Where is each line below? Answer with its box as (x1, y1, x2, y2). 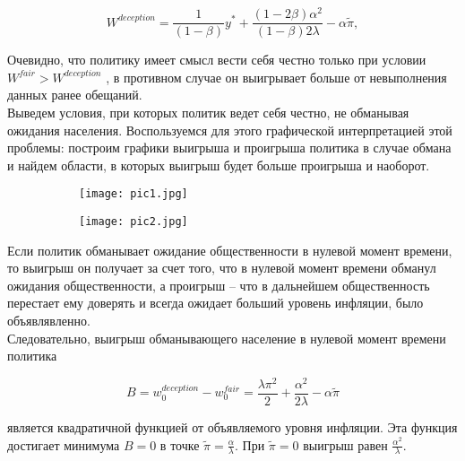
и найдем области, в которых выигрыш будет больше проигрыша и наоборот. (7, 155, 430, 174)
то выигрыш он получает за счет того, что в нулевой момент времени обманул (7, 258, 436, 277)
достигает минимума (7, 435, 120, 454)
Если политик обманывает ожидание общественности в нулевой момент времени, (7, 240, 452, 259)
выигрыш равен (303, 435, 388, 454)
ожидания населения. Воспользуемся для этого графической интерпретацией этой (7, 120, 452, 139)
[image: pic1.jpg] (79, 187, 188, 201)
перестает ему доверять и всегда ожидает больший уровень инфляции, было (7, 293, 424, 312)
